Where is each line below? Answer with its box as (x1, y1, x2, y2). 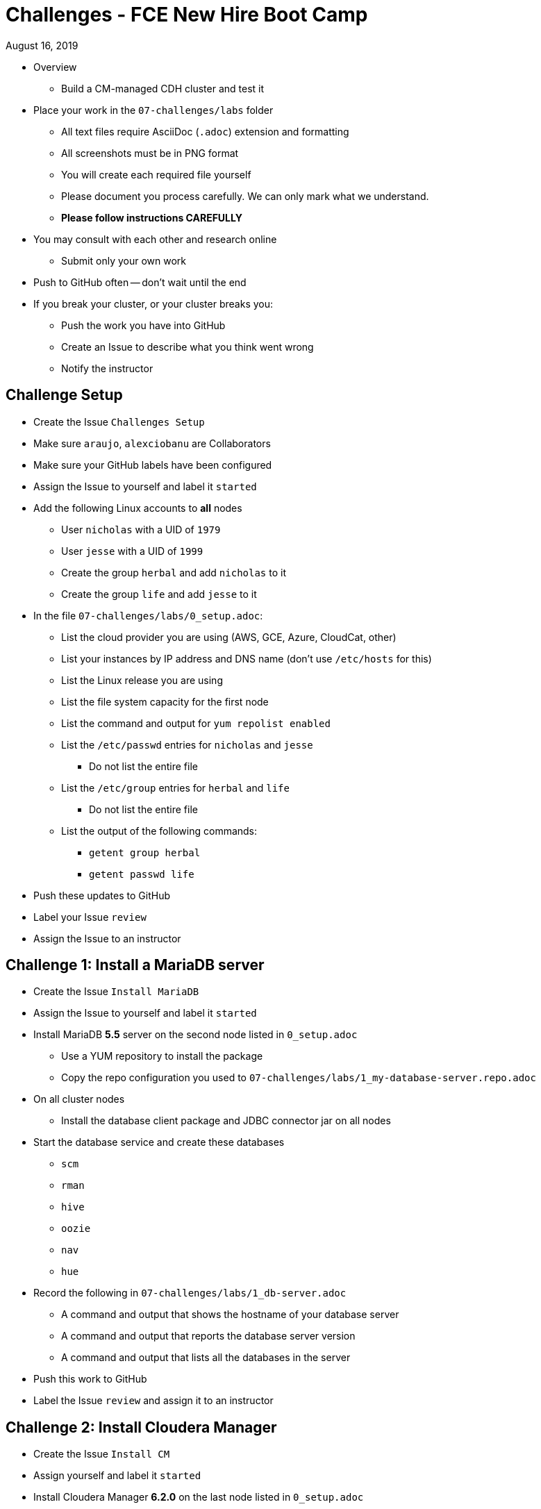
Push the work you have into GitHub (61, 319, 226, 331)
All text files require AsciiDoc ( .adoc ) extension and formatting (61, 125, 349, 137)
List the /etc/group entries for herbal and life (61, 781, 290, 794)
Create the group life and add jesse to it (61, 587, 257, 600)
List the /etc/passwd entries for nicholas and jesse (61, 738, 313, 751)
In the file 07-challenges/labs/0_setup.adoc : (33, 609, 263, 622)
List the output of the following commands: (61, 824, 258, 837)
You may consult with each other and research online (33, 233, 277, 245)
